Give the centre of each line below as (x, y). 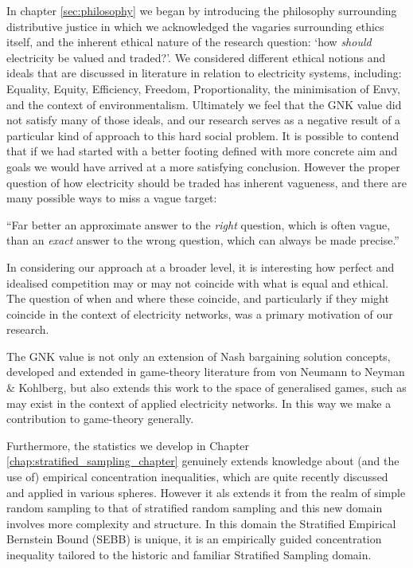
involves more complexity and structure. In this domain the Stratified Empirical (201, 523)
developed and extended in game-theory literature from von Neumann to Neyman (206, 372)
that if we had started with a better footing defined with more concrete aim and (202, 151)
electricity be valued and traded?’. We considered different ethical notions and (196, 57)
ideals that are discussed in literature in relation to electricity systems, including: (204, 73)
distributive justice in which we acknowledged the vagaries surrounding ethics (195, 26)
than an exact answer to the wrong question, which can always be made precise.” (203, 240)
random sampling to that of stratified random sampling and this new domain (195, 508)
